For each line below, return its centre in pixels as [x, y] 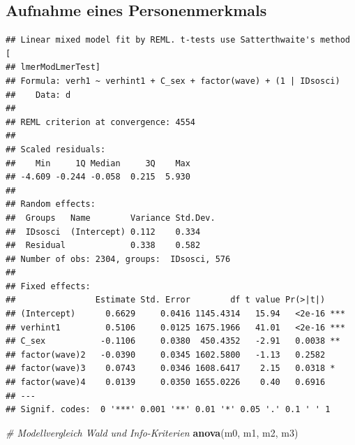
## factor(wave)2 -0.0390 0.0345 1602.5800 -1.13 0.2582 [166, 355]
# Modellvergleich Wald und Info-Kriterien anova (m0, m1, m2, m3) [152, 432]
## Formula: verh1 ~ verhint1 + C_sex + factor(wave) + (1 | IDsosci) [173, 81]
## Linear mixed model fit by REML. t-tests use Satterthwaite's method [178, 40]
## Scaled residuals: [56, 149]
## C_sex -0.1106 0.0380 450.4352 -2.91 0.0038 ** [173, 341]
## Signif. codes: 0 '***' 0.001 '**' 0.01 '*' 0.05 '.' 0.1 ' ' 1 [168, 410]
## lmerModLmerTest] [53, 67]
